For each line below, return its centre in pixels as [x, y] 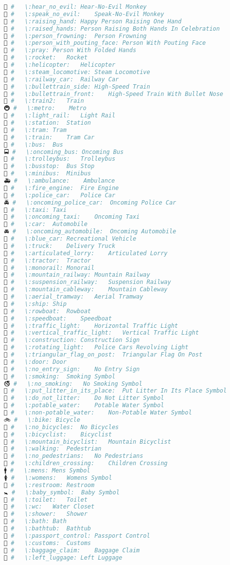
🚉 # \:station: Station [47, 123]
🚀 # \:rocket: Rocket [46, 58]
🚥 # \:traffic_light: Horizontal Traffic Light [91, 326]
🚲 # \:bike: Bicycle [42, 420]
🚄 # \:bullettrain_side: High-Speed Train [77, 86]
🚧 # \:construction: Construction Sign [72, 340]
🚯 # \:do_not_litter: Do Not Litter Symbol [84, 398]
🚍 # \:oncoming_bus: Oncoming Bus [64, 152]
